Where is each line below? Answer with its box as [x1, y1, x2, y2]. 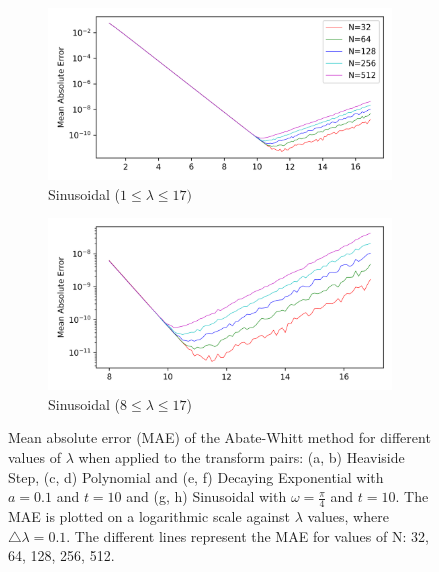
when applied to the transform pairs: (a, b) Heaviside [78, 446, 405, 467]
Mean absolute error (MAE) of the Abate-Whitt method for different [8, 427, 431, 448]
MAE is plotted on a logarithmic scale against [8, 505, 291, 526]
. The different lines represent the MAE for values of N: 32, [66, 525, 429, 546]
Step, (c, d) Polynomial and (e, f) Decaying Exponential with [8, 466, 384, 487]
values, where [307, 505, 389, 526]
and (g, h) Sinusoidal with [126, 486, 287, 507]
